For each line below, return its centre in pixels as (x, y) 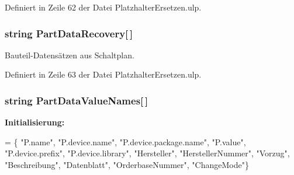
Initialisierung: (35, 122)
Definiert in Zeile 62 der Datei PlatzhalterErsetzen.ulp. (103, 7)
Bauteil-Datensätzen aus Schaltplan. (70, 55)
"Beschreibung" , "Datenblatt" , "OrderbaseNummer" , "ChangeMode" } (127, 164)
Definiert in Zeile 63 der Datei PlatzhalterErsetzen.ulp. (103, 74)
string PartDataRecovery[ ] (69, 33)
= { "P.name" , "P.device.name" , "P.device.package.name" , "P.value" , (125, 141)
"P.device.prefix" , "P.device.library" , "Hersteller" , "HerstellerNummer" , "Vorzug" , (147, 153)
